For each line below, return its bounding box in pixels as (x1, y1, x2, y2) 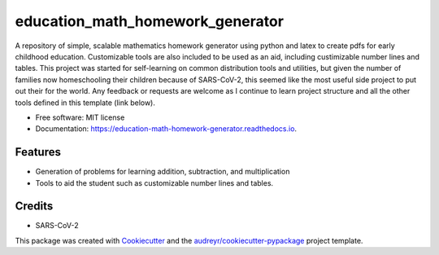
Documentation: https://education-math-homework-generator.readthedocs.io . (35, 124, 297, 134)
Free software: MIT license (35, 112, 125, 122)
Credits (15, 200, 54, 213)
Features (15, 145, 61, 159)
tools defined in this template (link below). (15, 98, 156, 108)
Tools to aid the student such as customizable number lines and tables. (35, 178, 274, 187)
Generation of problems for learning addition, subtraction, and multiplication (35, 167, 290, 177)
